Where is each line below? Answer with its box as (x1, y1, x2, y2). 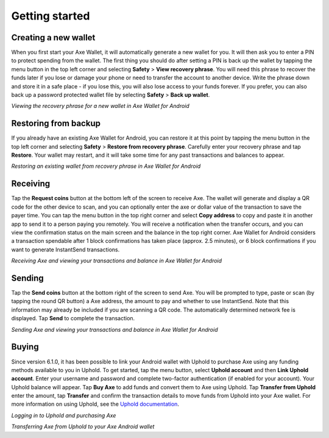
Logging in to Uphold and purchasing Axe (11, 412, 116, 419)
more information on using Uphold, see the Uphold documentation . (11, 400, 180, 408)
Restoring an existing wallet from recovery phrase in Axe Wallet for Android (11, 162, 201, 170)
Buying (11, 342, 39, 352)
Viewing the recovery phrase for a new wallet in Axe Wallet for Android (11, 102, 190, 110)
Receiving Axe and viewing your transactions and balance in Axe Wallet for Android (11, 257, 222, 265)
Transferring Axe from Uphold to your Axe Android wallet (11, 423, 155, 430)
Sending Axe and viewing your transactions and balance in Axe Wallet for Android (11, 326, 219, 333)
